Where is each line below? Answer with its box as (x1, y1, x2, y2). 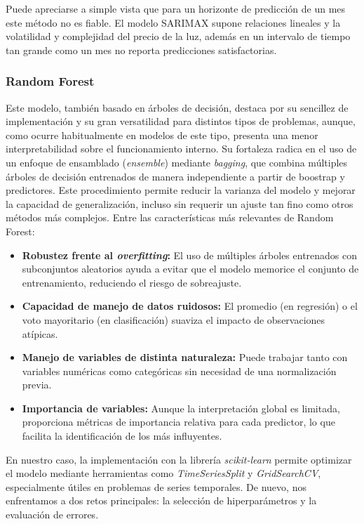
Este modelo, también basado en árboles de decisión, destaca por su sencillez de (6, 100, 349, 114)
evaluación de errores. (6, 507, 99, 522)
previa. (22, 377, 52, 392)
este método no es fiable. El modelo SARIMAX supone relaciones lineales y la (6, 15, 341, 30)
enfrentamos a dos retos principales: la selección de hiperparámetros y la (6, 493, 317, 508)
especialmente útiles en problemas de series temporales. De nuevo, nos (6, 479, 306, 494)
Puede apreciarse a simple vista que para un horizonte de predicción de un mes (6, 1, 346, 15)
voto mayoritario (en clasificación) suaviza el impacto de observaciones (22, 312, 325, 327)
